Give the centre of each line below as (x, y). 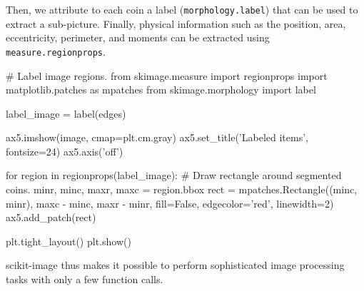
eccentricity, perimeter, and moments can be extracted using (138, 37)
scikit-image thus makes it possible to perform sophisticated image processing (175, 265)
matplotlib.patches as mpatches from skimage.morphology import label (161, 90)
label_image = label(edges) (66, 113)
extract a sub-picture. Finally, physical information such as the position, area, (176, 23)
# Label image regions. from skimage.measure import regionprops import (167, 75)
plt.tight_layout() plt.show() (69, 241)
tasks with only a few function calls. (85, 279)
